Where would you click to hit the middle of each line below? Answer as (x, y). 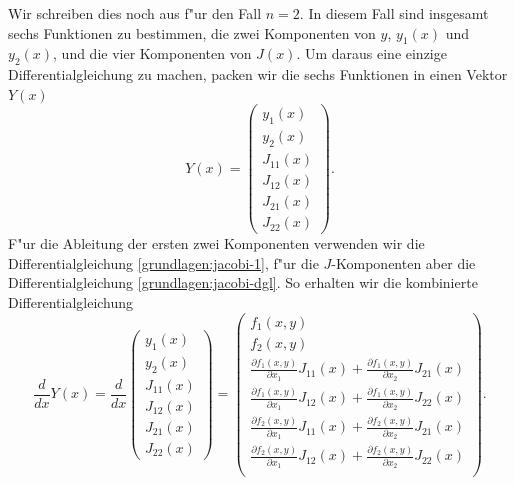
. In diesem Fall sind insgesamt (394, 13)
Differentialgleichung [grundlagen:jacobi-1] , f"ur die (163, 262)
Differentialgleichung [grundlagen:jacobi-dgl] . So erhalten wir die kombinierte (243, 282)
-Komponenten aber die (403, 262)
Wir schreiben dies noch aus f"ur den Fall (135, 13)
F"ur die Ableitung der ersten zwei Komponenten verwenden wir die (216, 243)
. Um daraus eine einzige (371, 53)
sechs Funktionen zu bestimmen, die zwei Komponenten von (192, 32)
